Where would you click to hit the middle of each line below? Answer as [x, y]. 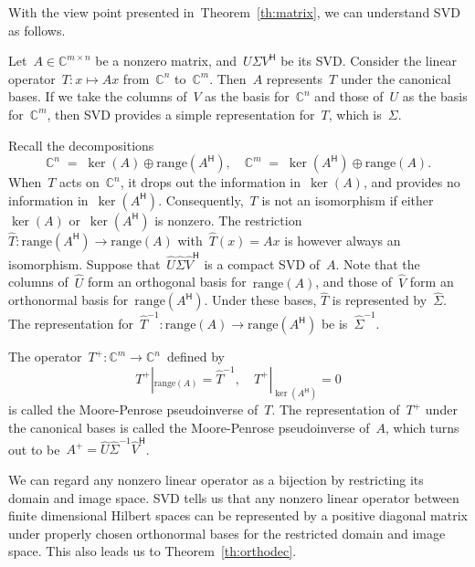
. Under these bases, [260, 300]
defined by [195, 357]
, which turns [422, 428]
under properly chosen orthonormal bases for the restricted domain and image [227, 533]
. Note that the [378, 263]
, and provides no [412, 182]
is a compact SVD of [262, 263]
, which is [355, 114]
